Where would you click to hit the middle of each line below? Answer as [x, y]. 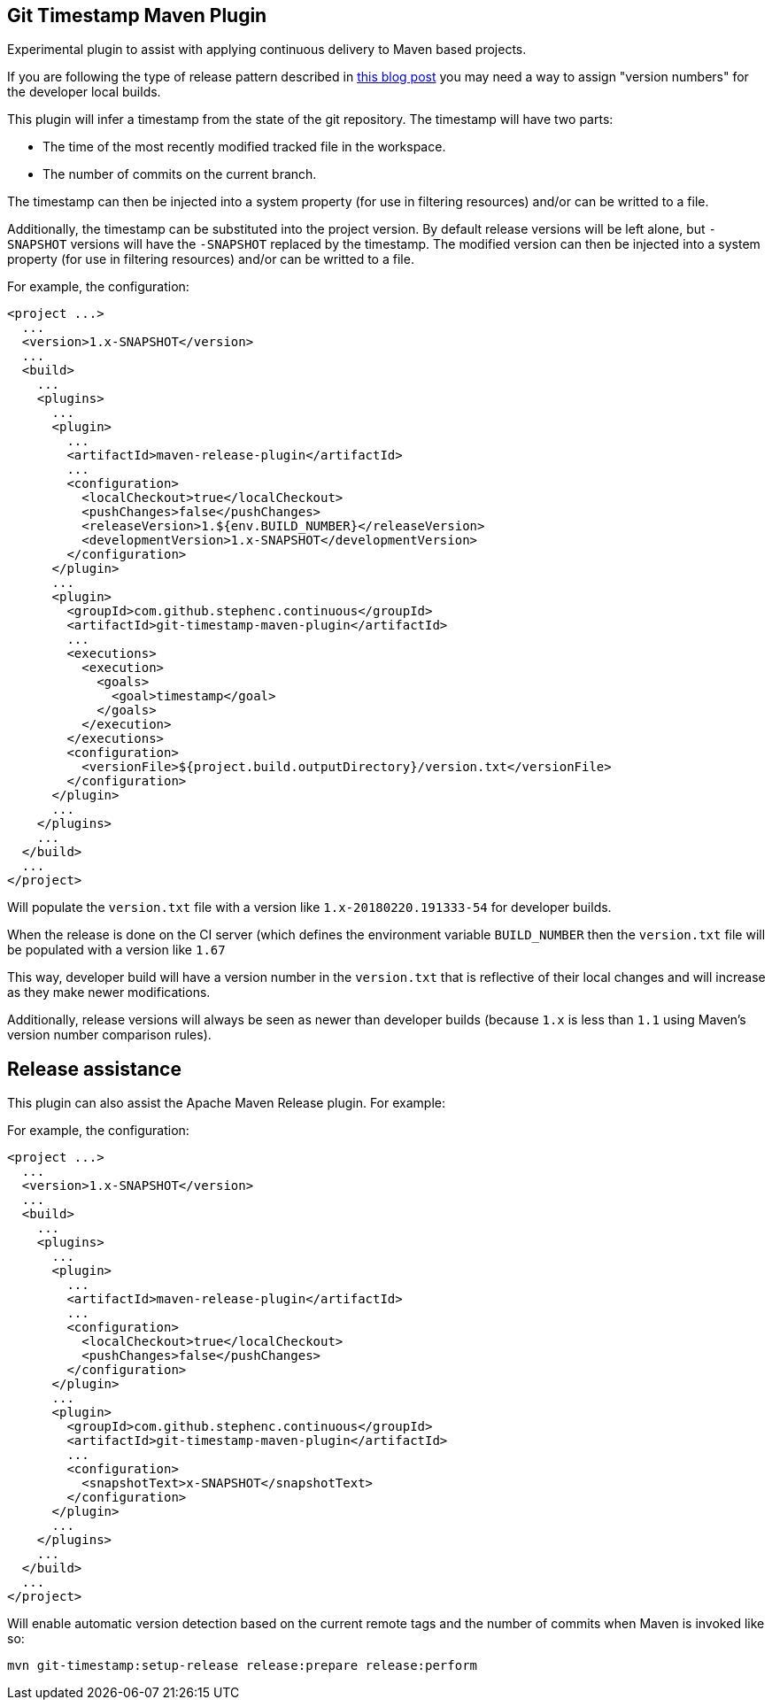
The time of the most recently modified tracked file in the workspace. [244, 147]
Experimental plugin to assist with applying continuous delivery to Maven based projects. [267, 50]
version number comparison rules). [109, 1035]
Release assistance [94, 1069]
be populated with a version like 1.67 [116, 950]
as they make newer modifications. [109, 993]
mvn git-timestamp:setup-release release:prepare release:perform [243, 1666]
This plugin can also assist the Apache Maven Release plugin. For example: [226, 1103]
